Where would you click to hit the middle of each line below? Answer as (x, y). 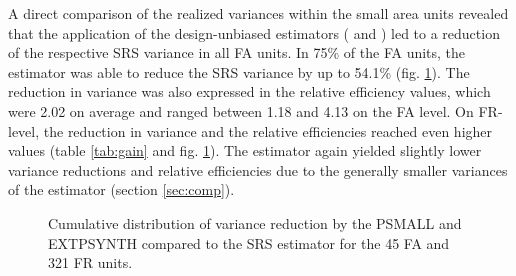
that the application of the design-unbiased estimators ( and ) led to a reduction (254, 32)
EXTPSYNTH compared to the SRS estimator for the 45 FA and (249, 242)
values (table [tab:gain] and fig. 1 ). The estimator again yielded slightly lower (245, 150)
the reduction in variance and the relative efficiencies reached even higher (268, 130)
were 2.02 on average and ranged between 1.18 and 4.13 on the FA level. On (241, 110)
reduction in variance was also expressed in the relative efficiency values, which (249, 91)
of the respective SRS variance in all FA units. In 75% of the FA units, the (237, 52)
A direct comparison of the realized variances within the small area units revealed (258, 13)
